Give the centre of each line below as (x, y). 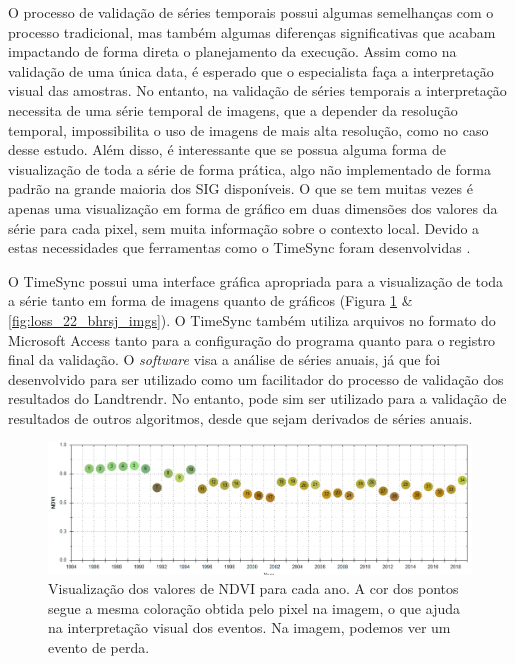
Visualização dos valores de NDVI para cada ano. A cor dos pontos (253, 588)
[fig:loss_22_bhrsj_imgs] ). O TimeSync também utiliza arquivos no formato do (252, 319)
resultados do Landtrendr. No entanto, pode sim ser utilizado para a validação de (257, 398)
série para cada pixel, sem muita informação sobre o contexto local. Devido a (244, 227)
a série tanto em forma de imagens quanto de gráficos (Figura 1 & (210, 300)
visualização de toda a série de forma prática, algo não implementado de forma (249, 168)
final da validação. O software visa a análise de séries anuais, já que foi (224, 359)
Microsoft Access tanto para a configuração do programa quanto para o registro (252, 339)
